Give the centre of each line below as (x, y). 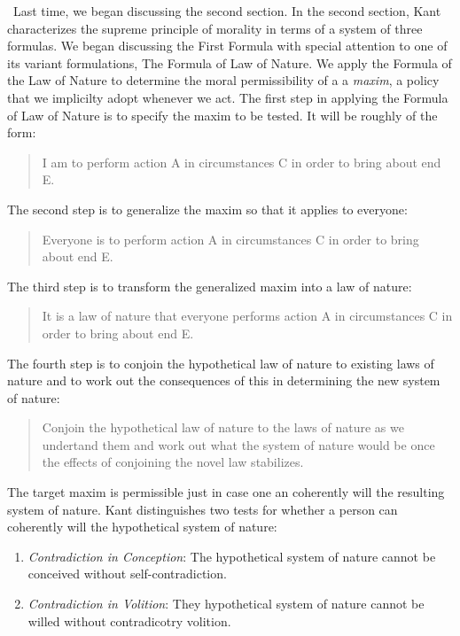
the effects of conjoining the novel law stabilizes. (173, 462)
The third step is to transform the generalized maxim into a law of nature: (210, 286)
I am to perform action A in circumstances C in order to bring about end (242, 162)
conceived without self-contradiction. (127, 574)
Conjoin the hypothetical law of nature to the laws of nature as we (223, 427)
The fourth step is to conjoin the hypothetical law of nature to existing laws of (221, 363)
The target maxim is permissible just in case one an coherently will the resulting (226, 492)
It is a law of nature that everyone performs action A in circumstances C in (247, 316)
